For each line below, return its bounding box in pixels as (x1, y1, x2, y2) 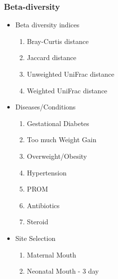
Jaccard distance (27, 52, 77, 63)
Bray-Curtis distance (27, 36, 89, 46)
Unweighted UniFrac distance (27, 69, 115, 79)
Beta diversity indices (15, 20, 80, 30)
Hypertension (27, 167, 67, 177)
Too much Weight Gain (27, 134, 97, 145)
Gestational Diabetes (27, 118, 89, 128)
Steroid (27, 216, 49, 227)
